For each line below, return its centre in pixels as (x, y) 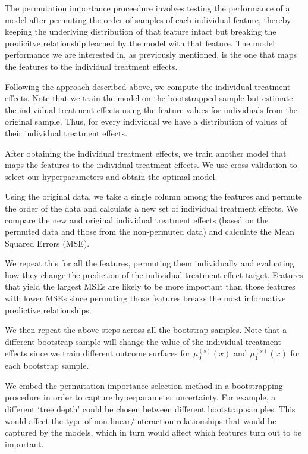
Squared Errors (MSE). (47, 243)
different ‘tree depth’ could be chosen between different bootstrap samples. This (150, 409)
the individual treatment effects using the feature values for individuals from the (151, 109)
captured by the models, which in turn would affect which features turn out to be (153, 432)
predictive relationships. (48, 310)
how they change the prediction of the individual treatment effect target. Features (154, 274)
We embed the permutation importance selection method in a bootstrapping (144, 385)
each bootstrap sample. (47, 366)
